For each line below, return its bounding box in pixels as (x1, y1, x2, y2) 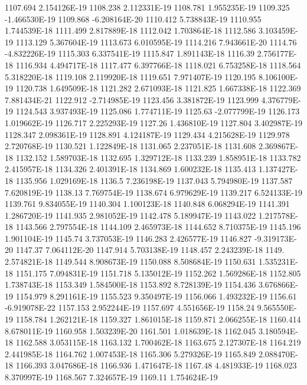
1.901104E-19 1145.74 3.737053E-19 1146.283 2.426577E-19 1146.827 (5, 232, 252, 244)
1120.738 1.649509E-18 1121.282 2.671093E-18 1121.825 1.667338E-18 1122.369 (15, 82, 301, 94)
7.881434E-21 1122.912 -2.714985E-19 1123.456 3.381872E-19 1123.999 (5, 93, 259, 106)
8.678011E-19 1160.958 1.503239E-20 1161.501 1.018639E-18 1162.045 (5, 324, 256, 337)
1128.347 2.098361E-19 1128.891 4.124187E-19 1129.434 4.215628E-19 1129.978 (5, 128, 290, 140)
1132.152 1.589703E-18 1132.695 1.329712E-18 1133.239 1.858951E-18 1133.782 (15, 151, 301, 163)
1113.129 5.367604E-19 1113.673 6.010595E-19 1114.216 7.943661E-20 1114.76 (15, 35, 297, 48)
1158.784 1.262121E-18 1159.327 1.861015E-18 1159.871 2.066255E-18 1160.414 (15, 313, 301, 325)
